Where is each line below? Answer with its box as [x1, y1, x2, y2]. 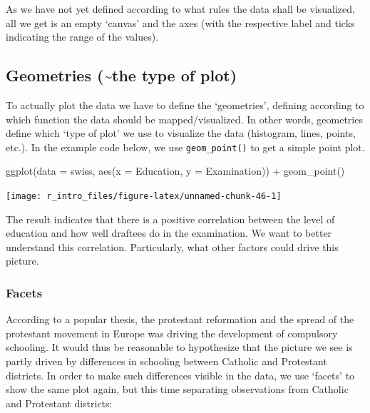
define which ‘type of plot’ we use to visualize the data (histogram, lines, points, [6, 126, 356, 141]
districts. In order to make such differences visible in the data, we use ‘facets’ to [6, 367, 355, 382]
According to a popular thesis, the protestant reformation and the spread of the [6, 312, 354, 327]
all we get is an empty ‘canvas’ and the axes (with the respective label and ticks [6, 15, 355, 30]
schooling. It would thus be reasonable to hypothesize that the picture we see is [6, 340, 353, 355]
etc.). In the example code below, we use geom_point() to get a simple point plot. [6, 139, 365, 154]
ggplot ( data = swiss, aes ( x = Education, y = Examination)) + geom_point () [6, 163, 345, 178]
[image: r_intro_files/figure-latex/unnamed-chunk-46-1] [6, 191, 282, 202]
